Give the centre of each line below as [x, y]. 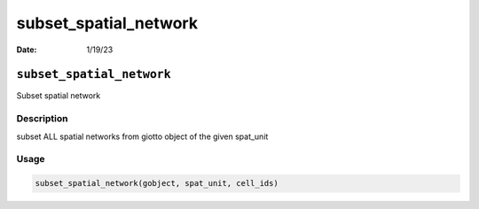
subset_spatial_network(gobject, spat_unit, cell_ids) [157, 183]
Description [42, 119]
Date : [27, 50]
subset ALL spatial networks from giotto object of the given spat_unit [142, 136]
